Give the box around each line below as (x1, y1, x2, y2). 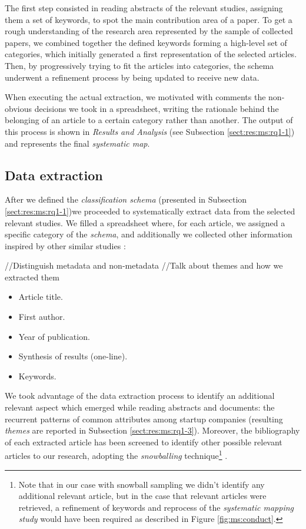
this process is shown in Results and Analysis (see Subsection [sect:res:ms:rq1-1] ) (5, 125, 295, 137)
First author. (18, 310, 65, 323)
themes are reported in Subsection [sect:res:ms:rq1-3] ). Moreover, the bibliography (5, 424, 300, 437)
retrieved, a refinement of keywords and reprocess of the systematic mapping (18, 501, 294, 513)
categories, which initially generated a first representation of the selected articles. (5, 48, 297, 60)
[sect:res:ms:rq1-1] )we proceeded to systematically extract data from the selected (5, 204, 295, 217)
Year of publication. (18, 330, 90, 342)
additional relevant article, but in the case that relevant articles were (18, 490, 267, 502)
